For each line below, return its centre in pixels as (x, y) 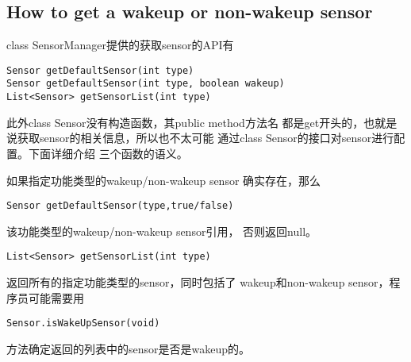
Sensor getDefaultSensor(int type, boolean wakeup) (146, 84)
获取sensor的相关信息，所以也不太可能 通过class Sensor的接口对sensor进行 (205, 138)
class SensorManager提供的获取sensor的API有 (120, 45)
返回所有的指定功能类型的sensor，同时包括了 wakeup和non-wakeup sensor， (198, 282)
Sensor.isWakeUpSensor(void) (83, 323)
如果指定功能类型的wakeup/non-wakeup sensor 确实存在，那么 (164, 180)
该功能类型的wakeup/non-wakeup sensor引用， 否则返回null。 (162, 231)
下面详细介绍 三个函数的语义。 (108, 153)
